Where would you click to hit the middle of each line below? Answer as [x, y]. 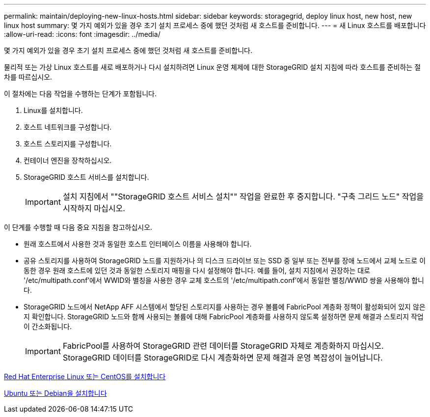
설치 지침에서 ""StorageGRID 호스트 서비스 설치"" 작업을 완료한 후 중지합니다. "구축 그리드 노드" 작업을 [243, 196]
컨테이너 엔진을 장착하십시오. [68, 160]
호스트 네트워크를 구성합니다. [68, 127]
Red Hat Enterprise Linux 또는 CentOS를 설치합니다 [85, 376]
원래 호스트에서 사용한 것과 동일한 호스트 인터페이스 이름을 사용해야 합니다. [138, 244]
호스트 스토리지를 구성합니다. [68, 144]
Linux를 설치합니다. [53, 110]
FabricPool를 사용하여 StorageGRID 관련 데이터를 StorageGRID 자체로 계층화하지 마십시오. [223, 346]
